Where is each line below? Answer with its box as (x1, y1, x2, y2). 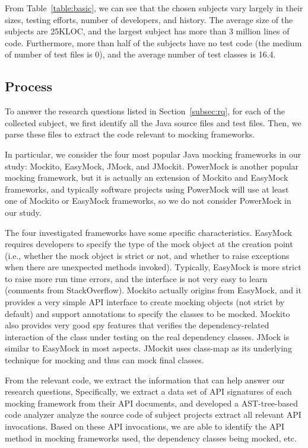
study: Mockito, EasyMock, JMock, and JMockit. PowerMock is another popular (5, 159, 299, 172)
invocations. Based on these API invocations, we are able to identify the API (5, 420, 285, 433)
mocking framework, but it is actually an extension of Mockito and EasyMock (5, 171, 288, 184)
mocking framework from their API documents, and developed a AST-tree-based (5, 396, 299, 409)
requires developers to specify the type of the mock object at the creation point (5, 238, 293, 250)
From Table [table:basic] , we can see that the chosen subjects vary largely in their (5, 2, 303, 14)
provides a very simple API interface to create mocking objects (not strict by (5, 296, 285, 308)
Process (5, 77, 53, 95)
